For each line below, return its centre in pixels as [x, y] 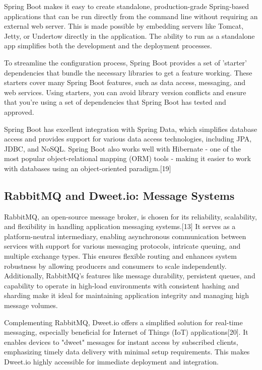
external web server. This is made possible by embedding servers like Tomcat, [124, 26]
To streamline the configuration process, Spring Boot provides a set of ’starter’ [125, 62]
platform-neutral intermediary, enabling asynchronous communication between [125, 236]
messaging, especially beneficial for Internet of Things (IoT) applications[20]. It [126, 332]
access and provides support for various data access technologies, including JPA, [128, 139]
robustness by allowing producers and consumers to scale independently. [115, 266]
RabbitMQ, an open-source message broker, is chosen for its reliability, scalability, [130, 216]
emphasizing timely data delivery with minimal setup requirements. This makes [127, 352]
